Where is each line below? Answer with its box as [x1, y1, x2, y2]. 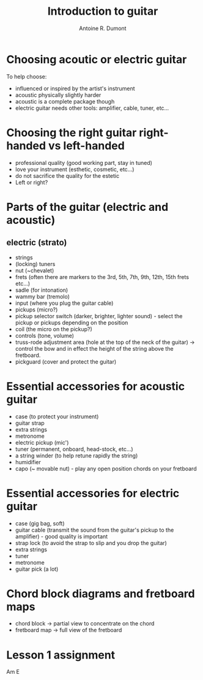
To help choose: [6, 72, 47, 80]
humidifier [15, 458, 41, 465]
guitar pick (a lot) [15, 565, 59, 573]
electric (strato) [6, 237, 67, 248]
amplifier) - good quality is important [15, 532, 108, 540]
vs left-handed [48, 139, 125, 153]
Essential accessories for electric [6, 486, 180, 500]
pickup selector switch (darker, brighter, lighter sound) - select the [15, 312, 183, 319]
